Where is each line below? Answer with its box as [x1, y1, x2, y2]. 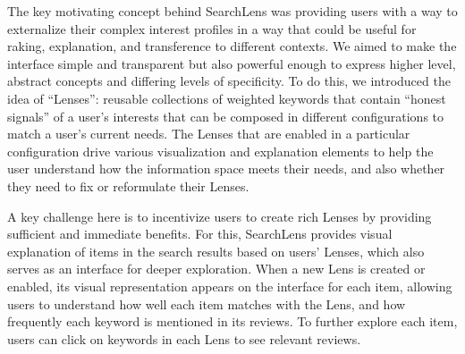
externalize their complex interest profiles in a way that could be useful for [7, 19, 417, 38]
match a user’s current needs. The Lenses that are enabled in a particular [7, 124, 410, 143]
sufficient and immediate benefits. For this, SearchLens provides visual [7, 224, 393, 243]
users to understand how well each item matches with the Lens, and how [7, 294, 406, 313]
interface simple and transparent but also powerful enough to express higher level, [7, 54, 456, 72]
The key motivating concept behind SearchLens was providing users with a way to [7, 2, 458, 20]
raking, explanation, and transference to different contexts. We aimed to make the [7, 37, 457, 55]
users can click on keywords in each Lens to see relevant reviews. [7, 329, 361, 348]
